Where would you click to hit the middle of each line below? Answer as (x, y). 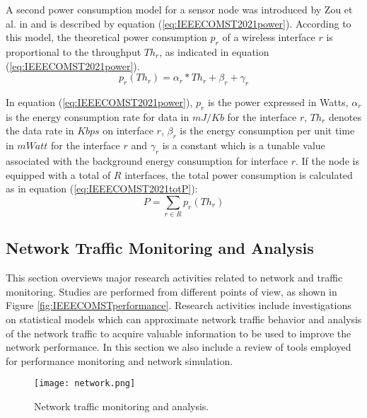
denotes (345, 116)
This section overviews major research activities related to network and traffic (174, 278)
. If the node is (327, 160)
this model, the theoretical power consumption (106, 37)
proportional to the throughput (74, 51)
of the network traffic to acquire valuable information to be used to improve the (179, 333)
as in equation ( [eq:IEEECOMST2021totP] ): (102, 188)
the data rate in (40, 130)
